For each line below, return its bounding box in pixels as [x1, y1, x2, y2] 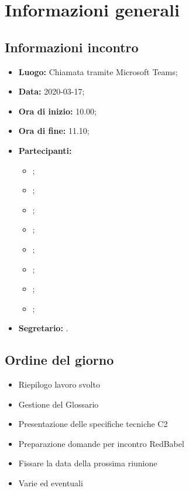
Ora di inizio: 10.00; [18, 105, 97, 117]
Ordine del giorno [5, 351, 114, 369]
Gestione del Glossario [18, 398, 99, 410]
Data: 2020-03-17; [18, 85, 85, 97]
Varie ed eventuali [18, 477, 83, 489]
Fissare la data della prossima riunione [18, 457, 157, 469]
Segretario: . [18, 322, 68, 334]
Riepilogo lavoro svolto [18, 378, 100, 391]
